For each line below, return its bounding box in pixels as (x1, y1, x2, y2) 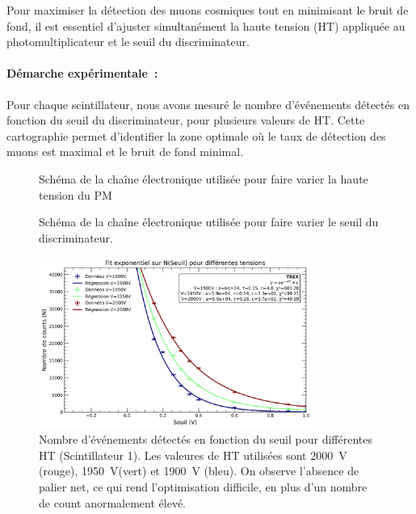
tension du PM (39, 186, 112, 203)
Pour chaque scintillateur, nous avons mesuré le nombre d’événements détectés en (6, 95, 410, 112)
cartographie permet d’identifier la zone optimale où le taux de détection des (6, 127, 386, 144)
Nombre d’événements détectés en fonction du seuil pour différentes (39, 431, 372, 448)
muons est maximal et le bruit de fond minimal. (6, 143, 244, 160)
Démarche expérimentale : (6, 65, 158, 82)
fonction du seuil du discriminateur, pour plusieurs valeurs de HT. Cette (6, 112, 365, 128)
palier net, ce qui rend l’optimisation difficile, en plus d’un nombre (39, 478, 368, 495)
